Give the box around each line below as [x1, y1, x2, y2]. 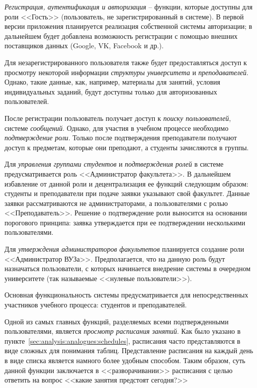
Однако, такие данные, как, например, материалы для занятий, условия [4, 77, 220, 87]
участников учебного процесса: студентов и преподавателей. [4, 299, 187, 310]
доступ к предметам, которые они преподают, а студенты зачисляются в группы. [4, 142, 249, 152]
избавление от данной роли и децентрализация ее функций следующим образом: [4, 178, 249, 189]
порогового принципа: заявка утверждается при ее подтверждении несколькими [4, 217, 246, 227]
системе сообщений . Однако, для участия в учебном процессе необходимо [4, 122, 229, 133]
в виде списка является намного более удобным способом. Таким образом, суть [4, 355, 246, 365]
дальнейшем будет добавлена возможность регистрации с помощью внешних [4, 30, 238, 41]
